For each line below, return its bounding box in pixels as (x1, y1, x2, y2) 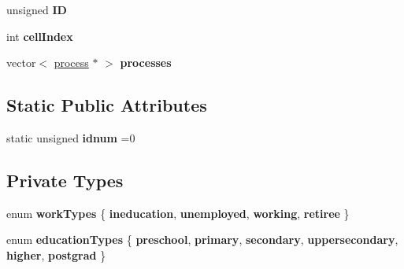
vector (6, 54, 36, 71)
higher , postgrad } (6, 246, 106, 263)
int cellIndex (6, 28, 73, 44)
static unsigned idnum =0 (6, 129, 135, 146)
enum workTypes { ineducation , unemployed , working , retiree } (6, 205, 350, 221)
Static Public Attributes (6, 93, 207, 117)
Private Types (6, 168, 124, 192)
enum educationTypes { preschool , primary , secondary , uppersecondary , (6, 231, 398, 248)
